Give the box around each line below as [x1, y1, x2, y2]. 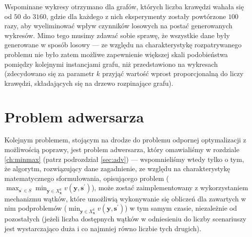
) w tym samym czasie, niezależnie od [125, 203, 237, 213]
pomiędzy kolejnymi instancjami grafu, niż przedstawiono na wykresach [4, 59, 218, 69]
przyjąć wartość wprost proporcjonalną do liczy [102, 68, 244, 79]
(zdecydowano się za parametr [4, 68, 95, 79]
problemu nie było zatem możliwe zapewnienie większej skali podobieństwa [4, 49, 228, 59]
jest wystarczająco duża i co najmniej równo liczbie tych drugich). [4, 223, 201, 233]
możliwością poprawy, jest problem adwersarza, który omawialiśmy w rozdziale [4, 144, 239, 155]
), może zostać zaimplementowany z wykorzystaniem [91, 182, 248, 193]
